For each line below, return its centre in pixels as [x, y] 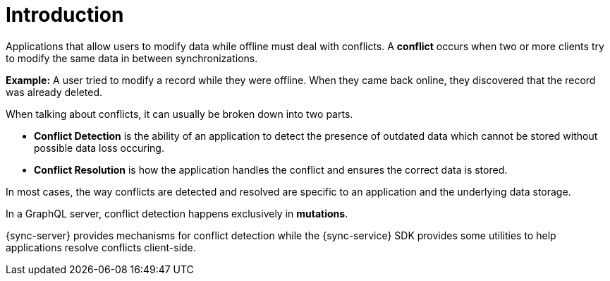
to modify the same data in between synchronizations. [132, 58]
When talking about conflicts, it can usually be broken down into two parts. [179, 114]
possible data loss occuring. [99, 148]
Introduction [65, 15]
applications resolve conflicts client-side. [101, 247]
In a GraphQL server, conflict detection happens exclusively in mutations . [177, 213]
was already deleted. [54, 92]
